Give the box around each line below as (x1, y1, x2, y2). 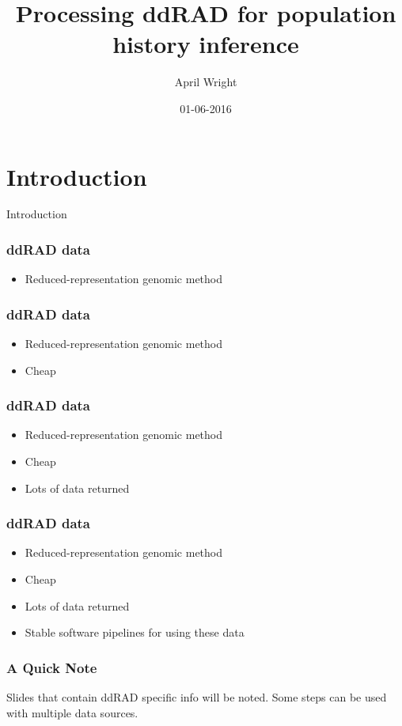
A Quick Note (6, 657, 97, 677)
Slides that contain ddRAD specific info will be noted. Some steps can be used (6, 689, 387, 705)
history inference (112, 28, 299, 60)
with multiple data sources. (6, 704, 138, 720)
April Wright (174, 74, 237, 90)
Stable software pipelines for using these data (25, 624, 245, 641)
